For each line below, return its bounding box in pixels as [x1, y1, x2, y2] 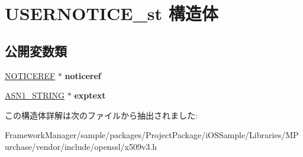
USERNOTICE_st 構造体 [5, 1, 218, 25]
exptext [74, 89, 106, 102]
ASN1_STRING [5, 89, 65, 102]
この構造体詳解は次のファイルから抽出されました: [5, 109, 198, 121]
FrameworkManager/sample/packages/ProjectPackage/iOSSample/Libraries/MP [5, 129, 299, 141]
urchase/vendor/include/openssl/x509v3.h [5, 140, 157, 152]
